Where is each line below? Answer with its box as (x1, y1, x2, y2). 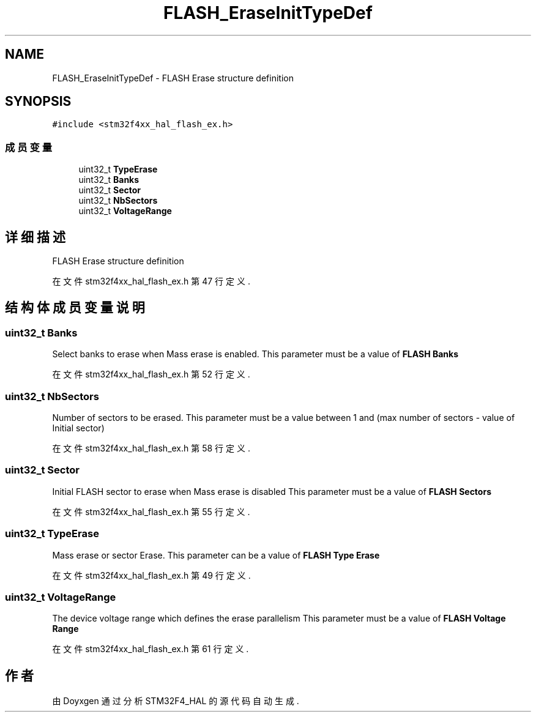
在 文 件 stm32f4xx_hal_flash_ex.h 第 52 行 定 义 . (52, 369, 250, 380)
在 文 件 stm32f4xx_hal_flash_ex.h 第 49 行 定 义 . (52, 570, 251, 581)
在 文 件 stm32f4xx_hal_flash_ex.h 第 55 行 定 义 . (52, 506, 250, 517)
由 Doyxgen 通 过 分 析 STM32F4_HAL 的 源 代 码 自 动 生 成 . (52, 696, 299, 707)
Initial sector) (52, 423, 105, 433)
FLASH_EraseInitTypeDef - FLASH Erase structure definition (52, 72, 294, 83)
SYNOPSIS (5, 94, 72, 110)
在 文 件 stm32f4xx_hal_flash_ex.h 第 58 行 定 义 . (52, 443, 250, 453)
